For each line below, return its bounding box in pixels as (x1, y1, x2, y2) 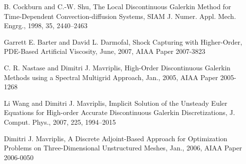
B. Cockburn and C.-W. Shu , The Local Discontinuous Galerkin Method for (4, 1, 231, 11)
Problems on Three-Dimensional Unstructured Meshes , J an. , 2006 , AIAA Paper (4, 143, 242, 153)
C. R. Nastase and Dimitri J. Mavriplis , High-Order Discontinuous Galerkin (4, 62, 231, 72)
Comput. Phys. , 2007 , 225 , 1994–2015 (4, 116, 116, 127)
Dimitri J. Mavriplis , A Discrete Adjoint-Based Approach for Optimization (4, 133, 227, 143)
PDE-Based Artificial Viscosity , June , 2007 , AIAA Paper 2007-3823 (4, 46, 206, 56)
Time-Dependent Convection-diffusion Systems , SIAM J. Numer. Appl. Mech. (4, 11, 236, 21)
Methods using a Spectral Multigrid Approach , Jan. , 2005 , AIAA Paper (4, 72, 218, 82)
